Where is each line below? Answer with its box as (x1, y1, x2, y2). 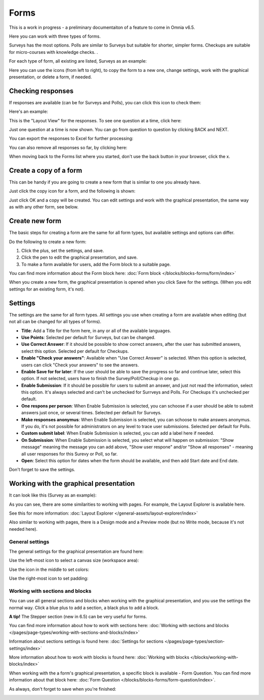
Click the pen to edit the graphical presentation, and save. (21, 254, 138, 260)
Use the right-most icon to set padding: (9, 575, 88, 582)
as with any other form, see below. (9, 204, 79, 210)
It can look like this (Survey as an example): (9, 492, 97, 498)
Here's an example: (9, 109, 48, 114)
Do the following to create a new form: (9, 239, 87, 245)
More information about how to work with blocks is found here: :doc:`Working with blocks (9, 655, 190, 660)
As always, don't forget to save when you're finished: (9, 686, 116, 692)
